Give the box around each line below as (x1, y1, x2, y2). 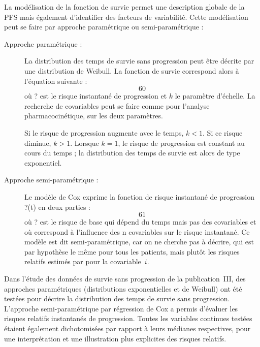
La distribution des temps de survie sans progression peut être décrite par (24, 55, 254, 66)
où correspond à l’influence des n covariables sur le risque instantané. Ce (24, 226, 250, 237)
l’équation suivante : (24, 75, 87, 86)
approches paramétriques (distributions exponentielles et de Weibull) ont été (4, 283, 242, 294)
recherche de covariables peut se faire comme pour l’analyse (24, 100, 210, 111)
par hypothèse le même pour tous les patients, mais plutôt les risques (24, 246, 240, 257)
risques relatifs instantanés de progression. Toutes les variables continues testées (4, 313, 252, 324)
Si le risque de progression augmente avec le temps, (24, 127, 184, 138)
